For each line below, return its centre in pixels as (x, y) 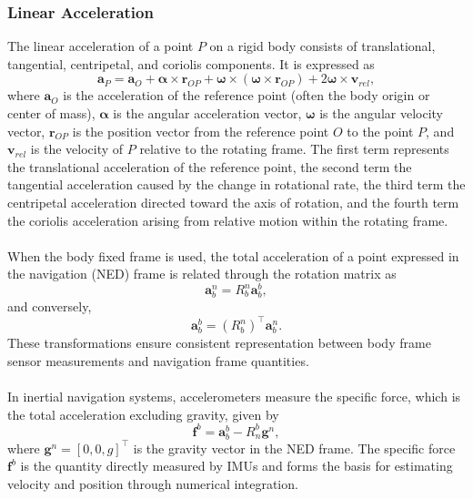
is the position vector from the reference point (201, 131)
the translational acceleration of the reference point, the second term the (210, 166)
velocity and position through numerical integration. (153, 484)
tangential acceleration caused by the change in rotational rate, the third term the (236, 184)
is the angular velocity (382, 113)
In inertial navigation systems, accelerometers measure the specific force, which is (234, 397)
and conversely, (50, 306)
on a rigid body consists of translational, (322, 46)
